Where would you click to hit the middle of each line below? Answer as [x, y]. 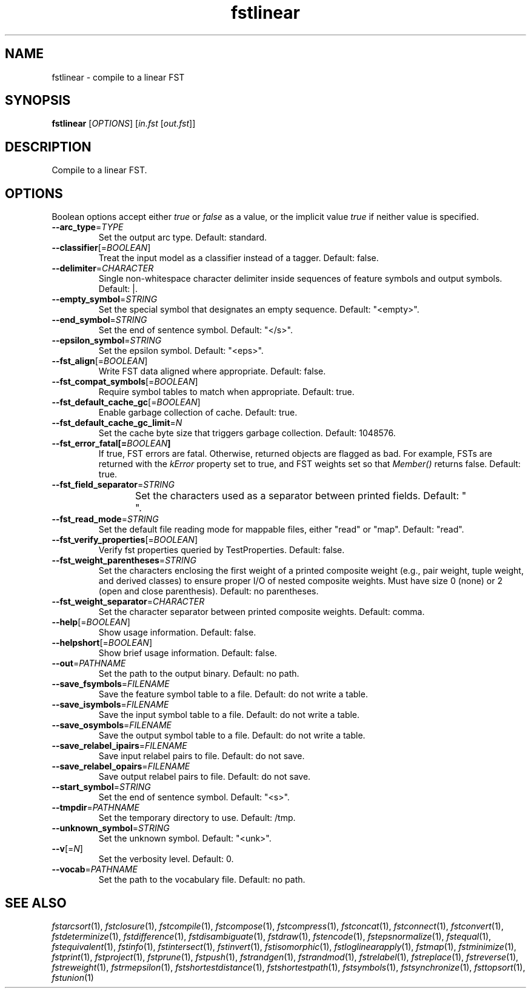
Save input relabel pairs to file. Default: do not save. [202, 756]
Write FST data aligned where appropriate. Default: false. [212, 371]
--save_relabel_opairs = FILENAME [121, 766]
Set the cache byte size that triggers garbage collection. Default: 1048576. [247, 433]
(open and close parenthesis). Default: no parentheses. [209, 591]
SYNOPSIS [38, 101]
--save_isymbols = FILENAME [110, 705]
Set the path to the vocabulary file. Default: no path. [202, 880]
